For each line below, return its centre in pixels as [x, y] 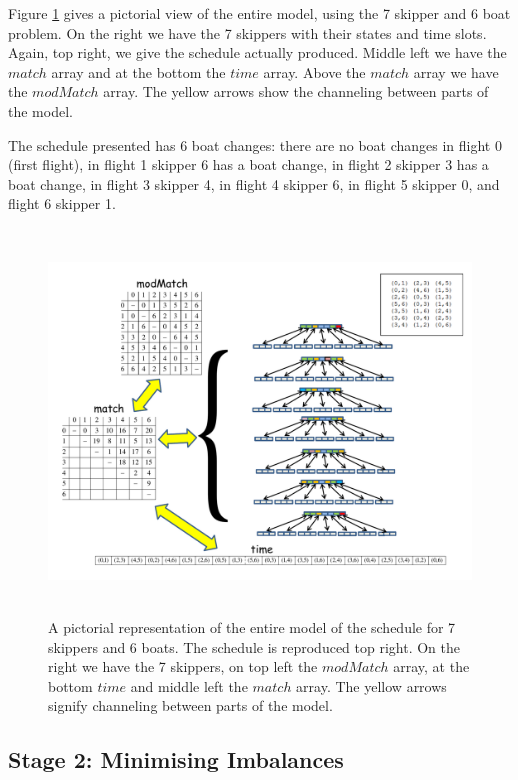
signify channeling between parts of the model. [190, 705]
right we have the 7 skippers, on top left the [183, 666]
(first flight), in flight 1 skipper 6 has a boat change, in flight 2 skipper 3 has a [248, 164]
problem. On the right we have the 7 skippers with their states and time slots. [247, 32]
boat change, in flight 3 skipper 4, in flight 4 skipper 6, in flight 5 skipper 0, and [254, 183]
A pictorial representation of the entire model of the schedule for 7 [252, 627]
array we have [456, 71]
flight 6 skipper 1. [62, 203]
